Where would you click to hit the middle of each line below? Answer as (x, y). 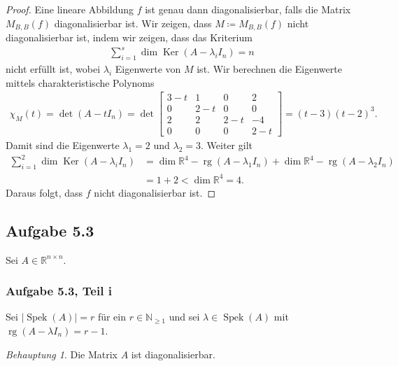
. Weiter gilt (227, 145)
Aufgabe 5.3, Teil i (59, 291)
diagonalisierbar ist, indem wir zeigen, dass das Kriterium (129, 37)
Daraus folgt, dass (44, 192)
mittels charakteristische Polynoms (80, 82)
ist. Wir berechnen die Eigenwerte (269, 68)
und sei (184, 317)
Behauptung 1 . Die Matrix (62, 354)
